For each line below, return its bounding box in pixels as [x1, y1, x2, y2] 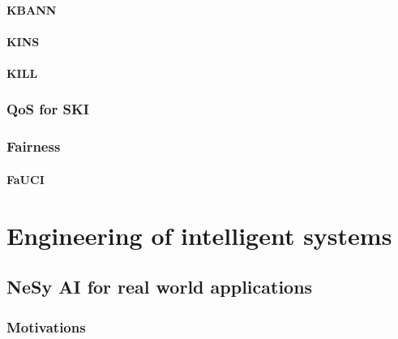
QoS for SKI [6, 99, 89, 119]
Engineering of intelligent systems [6, 218, 392, 251]
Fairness [6, 136, 61, 157]
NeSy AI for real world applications [6, 274, 313, 299]
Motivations [6, 316, 86, 337]
